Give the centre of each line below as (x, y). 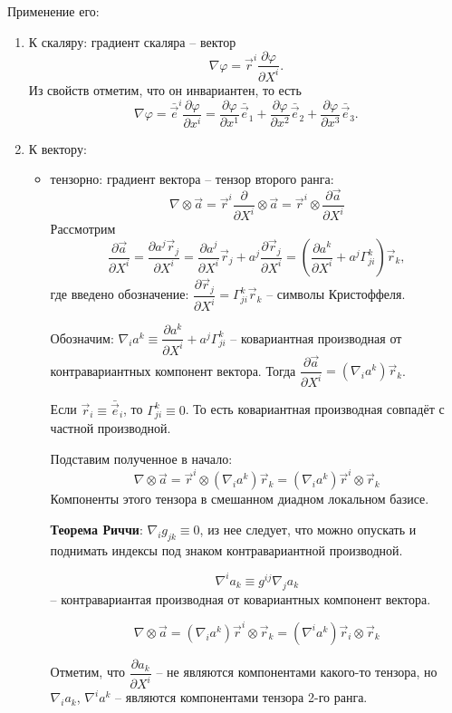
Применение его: (53, 11)
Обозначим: (82, 337)
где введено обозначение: (120, 294)
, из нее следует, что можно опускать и (308, 529)
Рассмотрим (83, 229)
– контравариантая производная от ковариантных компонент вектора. (240, 598)
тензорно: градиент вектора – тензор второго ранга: (192, 179)
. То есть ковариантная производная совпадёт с (315, 409)
